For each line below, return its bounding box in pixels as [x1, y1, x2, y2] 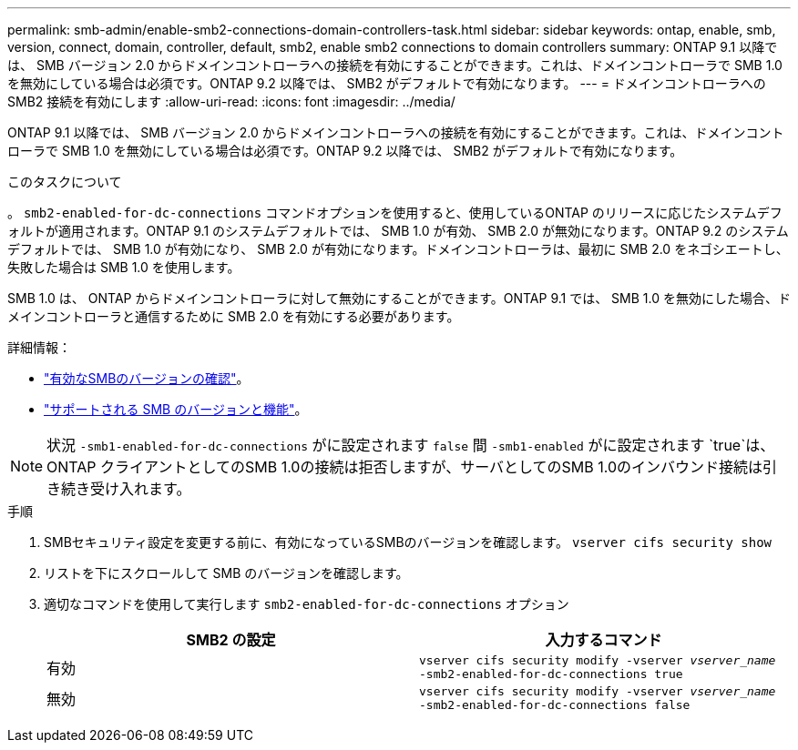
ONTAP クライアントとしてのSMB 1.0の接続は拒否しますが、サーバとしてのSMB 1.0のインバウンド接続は [46, 458, 762, 476]
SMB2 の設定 [186, 631, 276, 649]
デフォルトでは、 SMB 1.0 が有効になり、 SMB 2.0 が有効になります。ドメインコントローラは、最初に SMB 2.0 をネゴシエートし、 [7, 241, 789, 257]
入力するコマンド [545, 631, 662, 649]
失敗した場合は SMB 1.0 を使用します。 [7, 259, 240, 275]
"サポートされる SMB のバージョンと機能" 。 [44, 401, 308, 417]
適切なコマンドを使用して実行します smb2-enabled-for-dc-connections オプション [44, 596, 569, 612]
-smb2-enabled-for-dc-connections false [419, 698, 691, 712]
